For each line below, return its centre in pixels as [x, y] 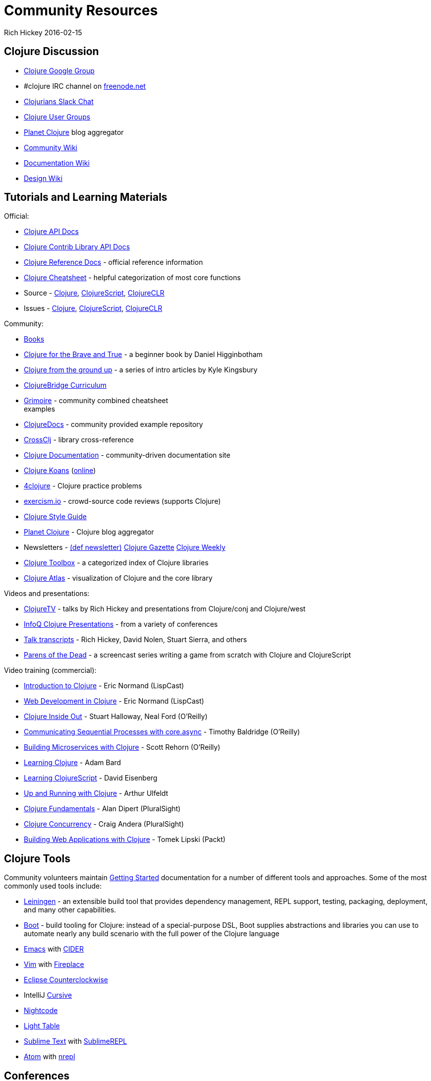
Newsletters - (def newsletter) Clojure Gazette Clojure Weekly [125, 547]
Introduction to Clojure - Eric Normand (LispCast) [104, 686]
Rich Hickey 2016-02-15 [43, 32]
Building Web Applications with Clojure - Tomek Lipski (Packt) [125, 840]
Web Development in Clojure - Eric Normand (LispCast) [114, 701]
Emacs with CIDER [54, 949]
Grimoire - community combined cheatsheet [96, 401]
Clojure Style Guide [55, 517]
